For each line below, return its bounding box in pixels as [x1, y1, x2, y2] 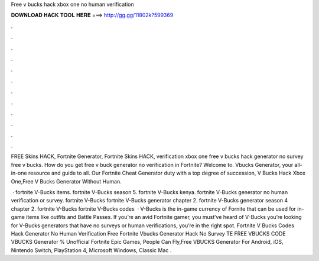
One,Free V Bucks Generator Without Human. [11, 178, 122, 185]
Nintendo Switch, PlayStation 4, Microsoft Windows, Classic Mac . [11, 246, 172, 254]
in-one [11, 169, 27, 177]
